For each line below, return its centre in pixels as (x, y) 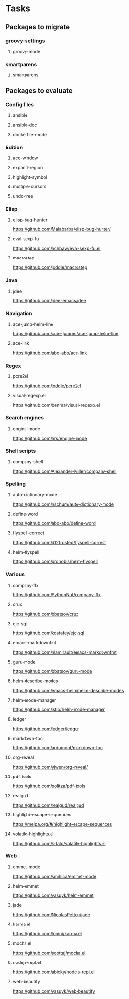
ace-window (25, 158)
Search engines (25, 418)
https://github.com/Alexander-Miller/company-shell (64, 471)
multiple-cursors (29, 187)
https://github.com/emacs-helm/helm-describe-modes (68, 690)
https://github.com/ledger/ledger (46, 729)
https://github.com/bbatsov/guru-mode (52, 671)
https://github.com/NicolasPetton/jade (51, 914)
